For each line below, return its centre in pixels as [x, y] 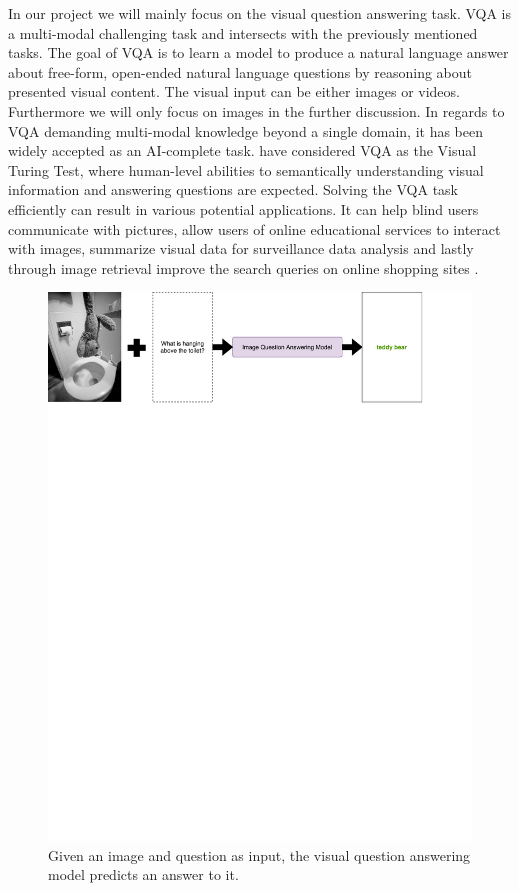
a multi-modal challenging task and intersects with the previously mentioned [243, 32]
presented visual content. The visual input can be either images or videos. [234, 91]
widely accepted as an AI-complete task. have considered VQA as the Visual [242, 150]
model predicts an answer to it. [143, 874]
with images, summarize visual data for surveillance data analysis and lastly [241, 248]
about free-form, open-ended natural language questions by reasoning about [240, 71]
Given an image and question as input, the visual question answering [259, 854]
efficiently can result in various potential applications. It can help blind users [243, 208]
